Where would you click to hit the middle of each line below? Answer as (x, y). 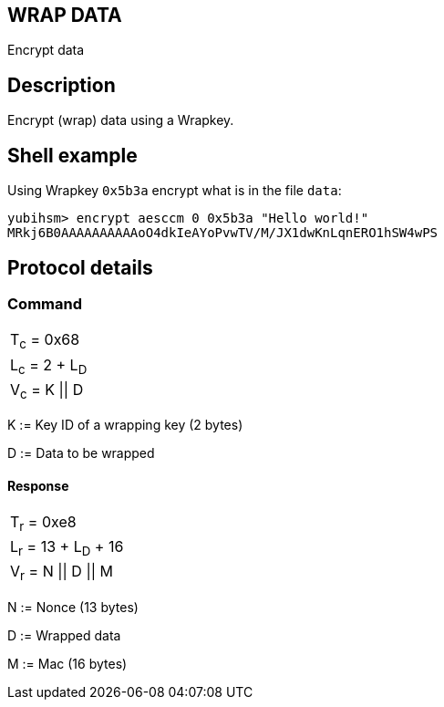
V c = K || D (47, 390)
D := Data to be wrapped (81, 452)
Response (38, 485)
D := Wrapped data (64, 635)
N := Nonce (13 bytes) (73, 607)
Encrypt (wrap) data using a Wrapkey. (121, 120)
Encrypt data (46, 50)
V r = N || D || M (62, 573)
